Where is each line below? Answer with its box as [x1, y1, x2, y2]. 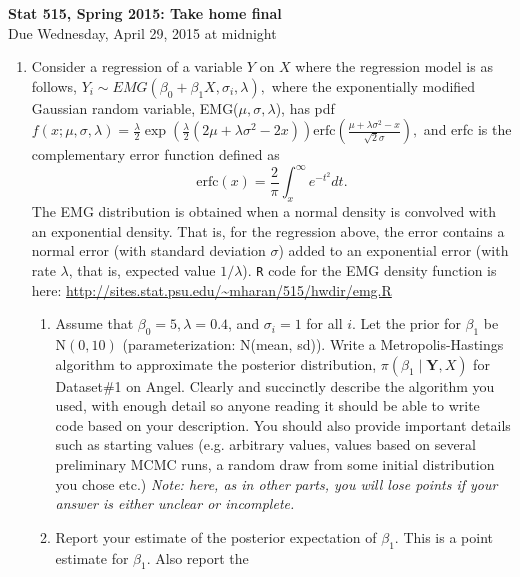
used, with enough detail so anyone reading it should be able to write [55, 395, 480, 416]
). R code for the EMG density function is [242, 260, 497, 281]
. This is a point [394, 526, 493, 547]
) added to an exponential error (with [278, 240, 509, 261]
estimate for [55, 547, 129, 568]
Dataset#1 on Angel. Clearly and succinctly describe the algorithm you [55, 375, 495, 396]
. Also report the [146, 547, 249, 568]
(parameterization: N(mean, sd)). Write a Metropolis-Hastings [122, 334, 504, 355]
